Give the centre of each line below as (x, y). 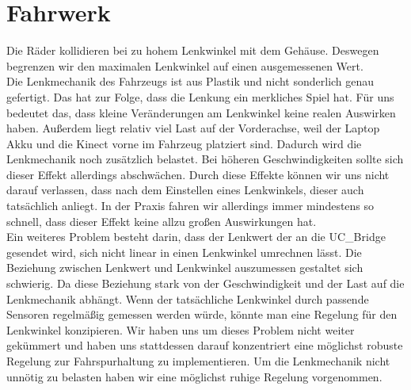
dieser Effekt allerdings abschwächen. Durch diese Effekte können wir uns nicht (198, 174)
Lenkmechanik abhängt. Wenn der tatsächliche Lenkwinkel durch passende (188, 298)
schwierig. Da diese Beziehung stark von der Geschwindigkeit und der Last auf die (205, 283)
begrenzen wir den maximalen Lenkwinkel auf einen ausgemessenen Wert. (185, 65)
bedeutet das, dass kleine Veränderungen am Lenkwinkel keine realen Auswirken (201, 112)
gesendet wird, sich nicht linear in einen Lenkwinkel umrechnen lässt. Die (184, 252)
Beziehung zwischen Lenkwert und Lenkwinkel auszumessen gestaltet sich (185, 268)
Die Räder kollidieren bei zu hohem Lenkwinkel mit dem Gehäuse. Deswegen (193, 50)
